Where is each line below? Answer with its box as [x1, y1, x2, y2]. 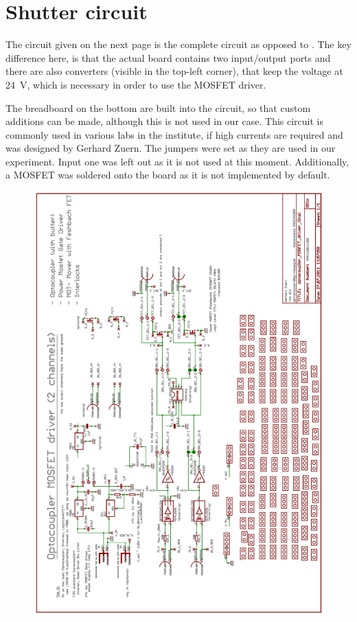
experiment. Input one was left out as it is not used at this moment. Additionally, [5, 154, 349, 168]
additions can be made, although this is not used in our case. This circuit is [5, 114, 324, 128]
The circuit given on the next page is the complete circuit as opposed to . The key [5, 37, 352, 51]
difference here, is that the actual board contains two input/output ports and [5, 50, 331, 65]
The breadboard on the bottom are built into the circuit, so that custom [5, 100, 311, 115]
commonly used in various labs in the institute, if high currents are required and [5, 127, 343, 141]
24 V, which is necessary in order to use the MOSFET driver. [5, 77, 266, 91]
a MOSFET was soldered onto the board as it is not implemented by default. [5, 168, 330, 182]
